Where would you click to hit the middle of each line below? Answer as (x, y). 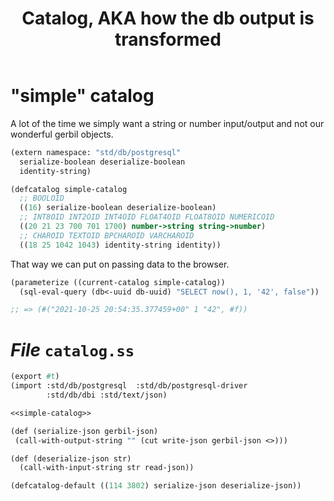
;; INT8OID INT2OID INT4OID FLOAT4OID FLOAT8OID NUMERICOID (147, 217)
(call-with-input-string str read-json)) (107, 468)
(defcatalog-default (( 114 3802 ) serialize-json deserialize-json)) (156, 486)
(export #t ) (35, 377)
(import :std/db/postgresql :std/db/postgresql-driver (129, 386)
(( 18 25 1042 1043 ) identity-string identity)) (120, 245)
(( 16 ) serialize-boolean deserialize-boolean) (118, 208)
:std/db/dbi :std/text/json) (107, 395)
